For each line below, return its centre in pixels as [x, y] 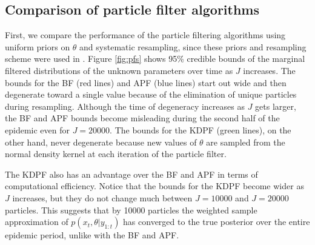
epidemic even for [37, 129]
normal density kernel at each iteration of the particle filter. [116, 154]
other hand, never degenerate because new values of [101, 142]
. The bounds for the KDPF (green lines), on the [201, 129]
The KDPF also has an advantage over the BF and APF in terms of [131, 174]
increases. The [269, 70]
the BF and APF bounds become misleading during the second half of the [142, 118]
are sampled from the [246, 142]
